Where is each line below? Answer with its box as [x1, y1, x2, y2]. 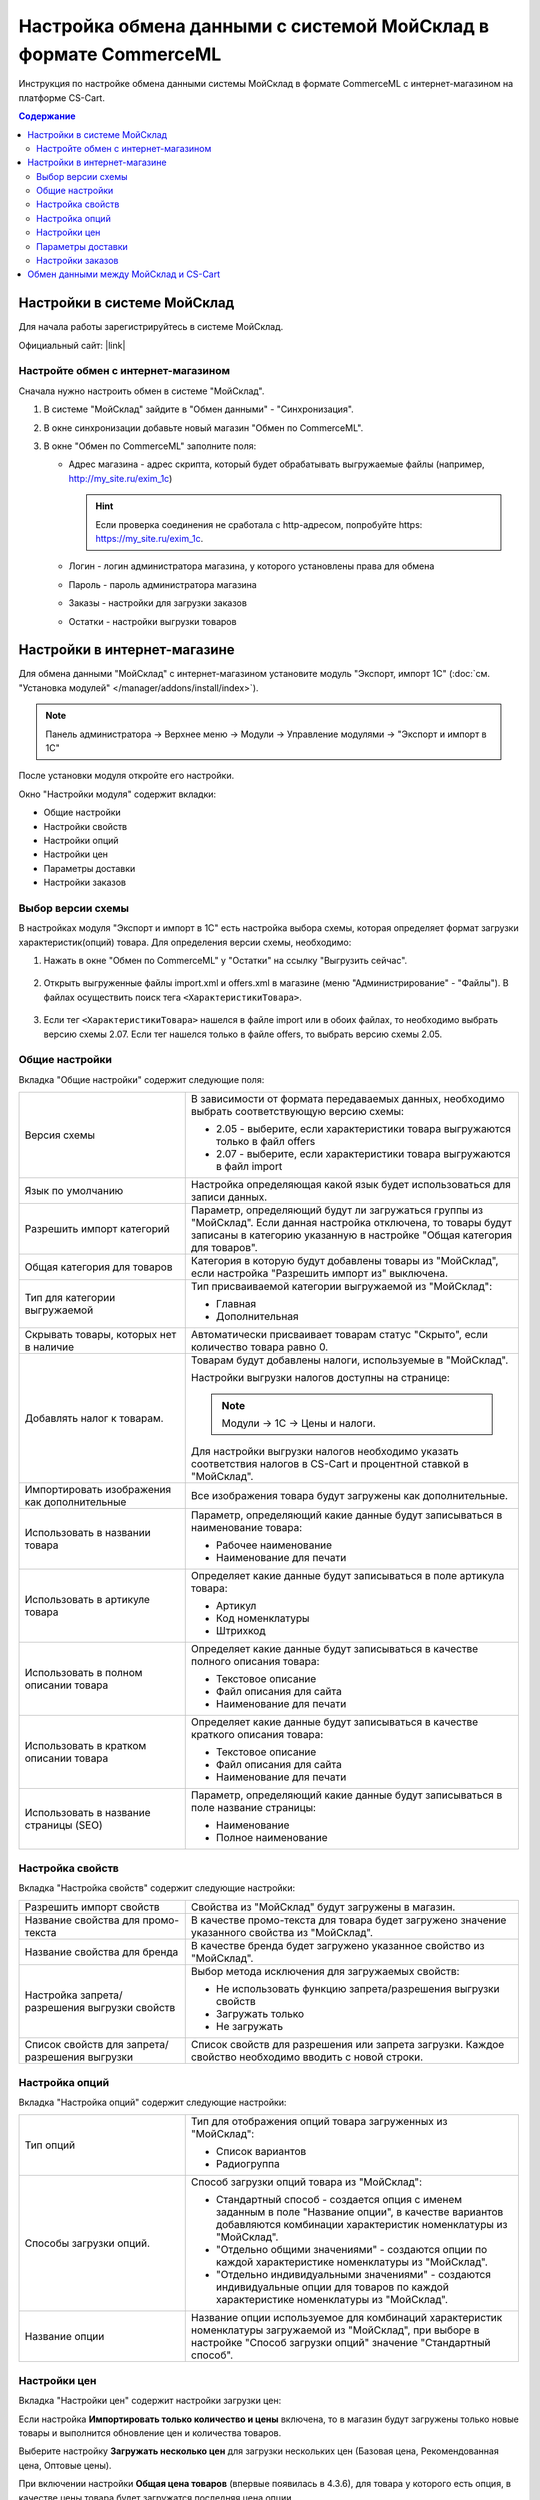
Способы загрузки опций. [24, 2236, 150, 2250]
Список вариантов [215, 2145, 307, 2159]
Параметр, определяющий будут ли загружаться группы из [190, 1203, 484, 1217]
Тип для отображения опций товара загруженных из [190, 2115, 448, 2129]
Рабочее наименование [215, 1538, 333, 1552]
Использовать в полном [24, 1666, 143, 1680]
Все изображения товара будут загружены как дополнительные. [190, 1489, 509, 1503]
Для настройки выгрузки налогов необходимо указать [190, 1445, 459, 1459]
